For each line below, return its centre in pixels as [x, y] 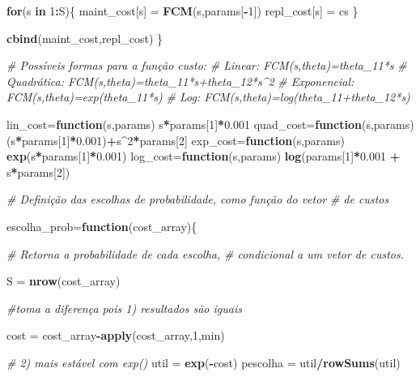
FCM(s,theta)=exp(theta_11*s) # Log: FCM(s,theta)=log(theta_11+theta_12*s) [208, 97]
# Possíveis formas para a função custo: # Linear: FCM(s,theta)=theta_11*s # [207, 65]
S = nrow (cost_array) [64, 281]
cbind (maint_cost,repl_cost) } [85, 38]
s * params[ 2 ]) [38, 171]
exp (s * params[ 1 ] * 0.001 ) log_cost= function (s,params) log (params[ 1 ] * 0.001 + [204, 156]
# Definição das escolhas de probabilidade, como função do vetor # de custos [198, 199]
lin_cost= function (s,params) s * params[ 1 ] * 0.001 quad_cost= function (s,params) [210, 124]
